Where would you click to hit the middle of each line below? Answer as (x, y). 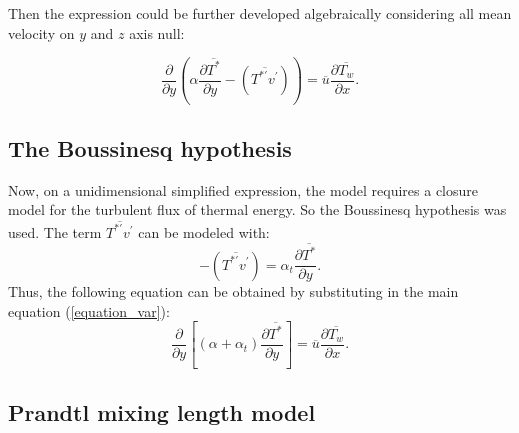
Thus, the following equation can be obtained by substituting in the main (233, 291)
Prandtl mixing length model (162, 412)
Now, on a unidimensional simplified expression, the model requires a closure (243, 189)
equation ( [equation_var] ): (89, 310)
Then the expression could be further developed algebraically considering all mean (260, 13)
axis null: (157, 32)
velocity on (41, 32)
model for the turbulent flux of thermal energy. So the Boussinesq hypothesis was (257, 209)
